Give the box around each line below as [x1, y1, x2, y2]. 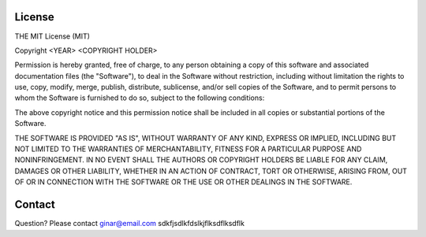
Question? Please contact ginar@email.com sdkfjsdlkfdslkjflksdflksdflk [14, 219, 245, 228]
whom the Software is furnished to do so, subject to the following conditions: [14, 93, 265, 102]
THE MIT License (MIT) [14, 31, 91, 41]
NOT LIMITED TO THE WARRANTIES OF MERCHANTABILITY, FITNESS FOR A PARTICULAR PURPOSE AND [14, 144, 362, 154]
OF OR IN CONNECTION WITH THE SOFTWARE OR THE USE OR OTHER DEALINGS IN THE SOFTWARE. [14, 177, 353, 187]
